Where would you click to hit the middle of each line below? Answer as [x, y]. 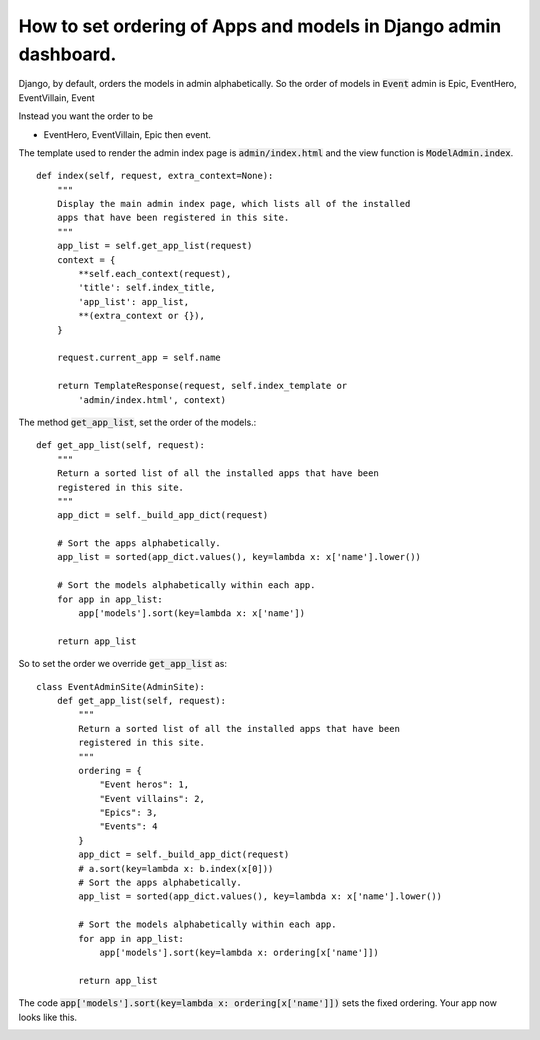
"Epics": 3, [128, 813]
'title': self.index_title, [147, 288]
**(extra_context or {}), [141, 316]
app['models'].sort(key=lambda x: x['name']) [191, 613]
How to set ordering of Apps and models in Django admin [260, 26]
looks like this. [48, 1017]
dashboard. [67, 54]
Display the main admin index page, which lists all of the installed [233, 204]
